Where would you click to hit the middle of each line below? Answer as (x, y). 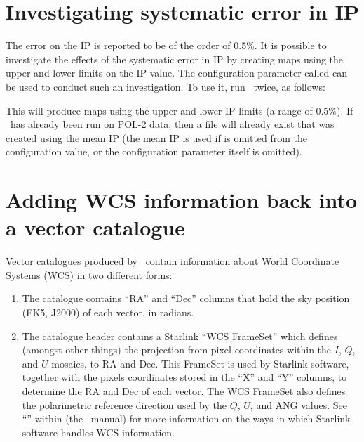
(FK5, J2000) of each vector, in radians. (108, 312)
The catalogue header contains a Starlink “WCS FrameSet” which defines (180, 336)
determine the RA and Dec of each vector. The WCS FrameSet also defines (184, 390)
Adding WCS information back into (182, 200)
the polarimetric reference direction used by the (124, 404)
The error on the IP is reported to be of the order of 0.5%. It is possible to (166, 45)
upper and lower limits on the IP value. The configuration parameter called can (176, 73)
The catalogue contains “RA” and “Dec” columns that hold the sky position (186, 298)
